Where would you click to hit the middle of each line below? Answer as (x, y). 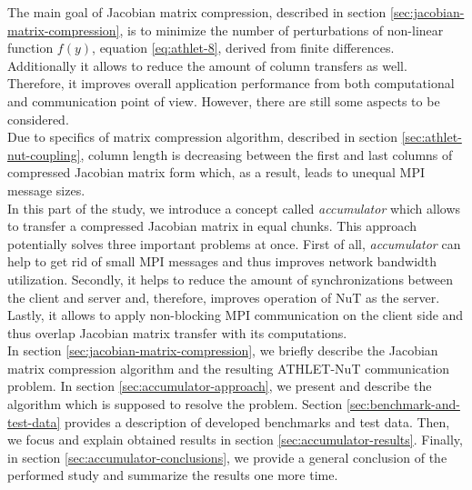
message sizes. (46, 190)
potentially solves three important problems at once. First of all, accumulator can (234, 243)
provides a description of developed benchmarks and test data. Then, (257, 421)
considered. (38, 119)
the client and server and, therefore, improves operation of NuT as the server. (224, 297)
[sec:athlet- (432, 137)
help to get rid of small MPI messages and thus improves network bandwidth (222, 261)
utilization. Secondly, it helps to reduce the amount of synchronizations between (230, 279)
